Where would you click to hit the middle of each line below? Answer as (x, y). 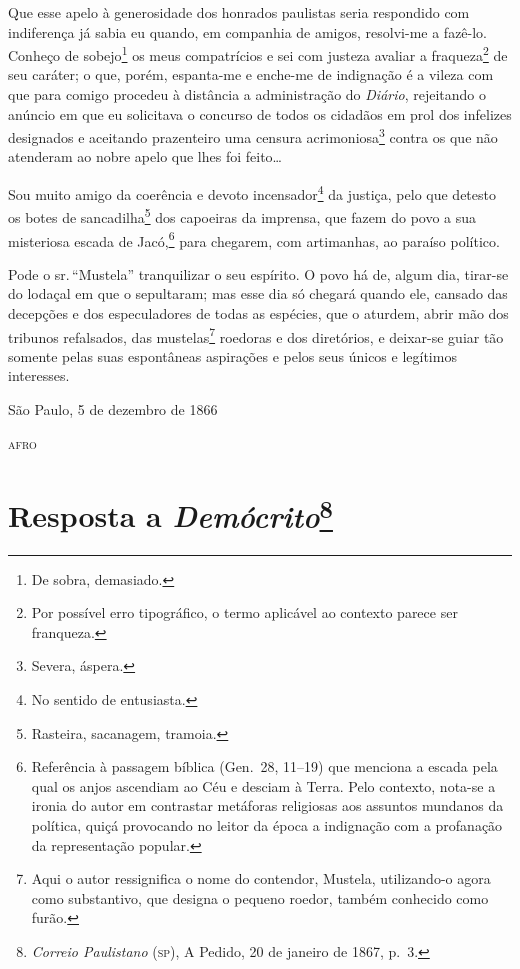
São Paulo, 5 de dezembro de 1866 (113, 409)
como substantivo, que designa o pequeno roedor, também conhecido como (260, 897)
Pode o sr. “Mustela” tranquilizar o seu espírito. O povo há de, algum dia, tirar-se (258, 273)
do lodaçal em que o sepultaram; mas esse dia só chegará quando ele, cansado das (258, 293)
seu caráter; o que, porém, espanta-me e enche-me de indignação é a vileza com (251, 74)
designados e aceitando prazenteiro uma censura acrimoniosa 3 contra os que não (253, 135)
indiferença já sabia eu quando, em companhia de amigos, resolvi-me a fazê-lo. (248, 31)
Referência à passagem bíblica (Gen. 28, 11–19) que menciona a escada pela (264, 766)
